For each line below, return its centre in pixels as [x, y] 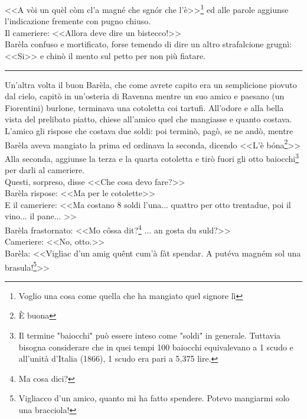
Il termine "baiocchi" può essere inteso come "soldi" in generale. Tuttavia [150, 335]
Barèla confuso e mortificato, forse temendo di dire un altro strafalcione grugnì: [148, 44]
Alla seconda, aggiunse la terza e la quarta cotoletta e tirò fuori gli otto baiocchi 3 [152, 157]
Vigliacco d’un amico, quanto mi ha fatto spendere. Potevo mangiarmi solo [154, 398]
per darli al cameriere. [45, 170]
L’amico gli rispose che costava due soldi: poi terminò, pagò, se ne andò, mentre [149, 131]
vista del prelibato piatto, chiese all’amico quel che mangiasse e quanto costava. [148, 119]
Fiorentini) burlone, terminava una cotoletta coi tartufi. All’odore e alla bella [144, 107]
